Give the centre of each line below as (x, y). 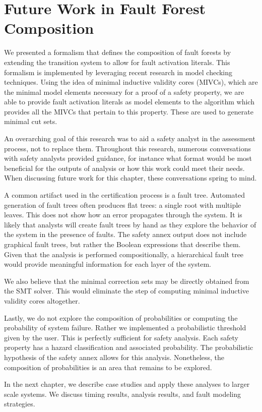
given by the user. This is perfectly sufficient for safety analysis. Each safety (121, 337)
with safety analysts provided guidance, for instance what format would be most (128, 158)
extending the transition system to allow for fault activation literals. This (117, 62)
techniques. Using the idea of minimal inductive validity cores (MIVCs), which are (131, 82)
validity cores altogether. (42, 300)
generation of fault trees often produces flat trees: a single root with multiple (123, 204)
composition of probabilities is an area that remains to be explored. (108, 367)
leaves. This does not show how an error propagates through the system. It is (123, 215)
